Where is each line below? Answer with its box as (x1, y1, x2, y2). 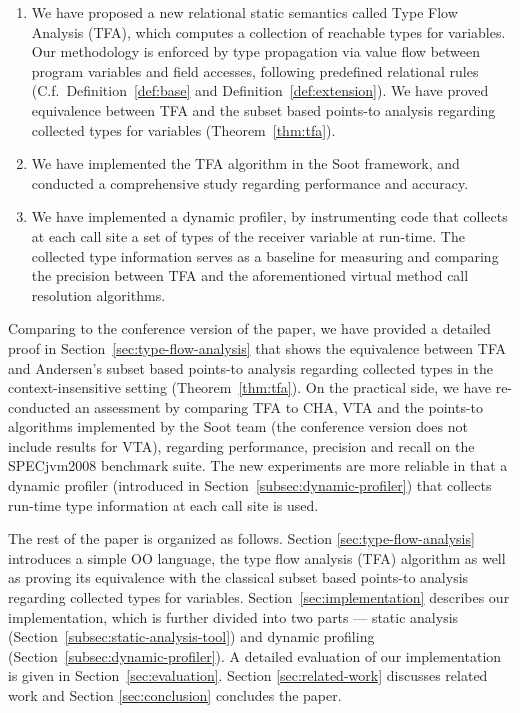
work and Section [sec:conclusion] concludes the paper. (8, 685, 342, 705)
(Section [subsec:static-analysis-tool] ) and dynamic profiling (8, 626, 375, 647)
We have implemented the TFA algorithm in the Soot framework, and (31, 153, 460, 174)
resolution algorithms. (31, 284, 166, 305)
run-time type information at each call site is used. (8, 494, 319, 515)
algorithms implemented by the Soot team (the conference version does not (8, 416, 468, 437)
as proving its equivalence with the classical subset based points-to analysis (8, 567, 469, 588)
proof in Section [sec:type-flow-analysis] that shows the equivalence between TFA (8, 337, 506, 358)
